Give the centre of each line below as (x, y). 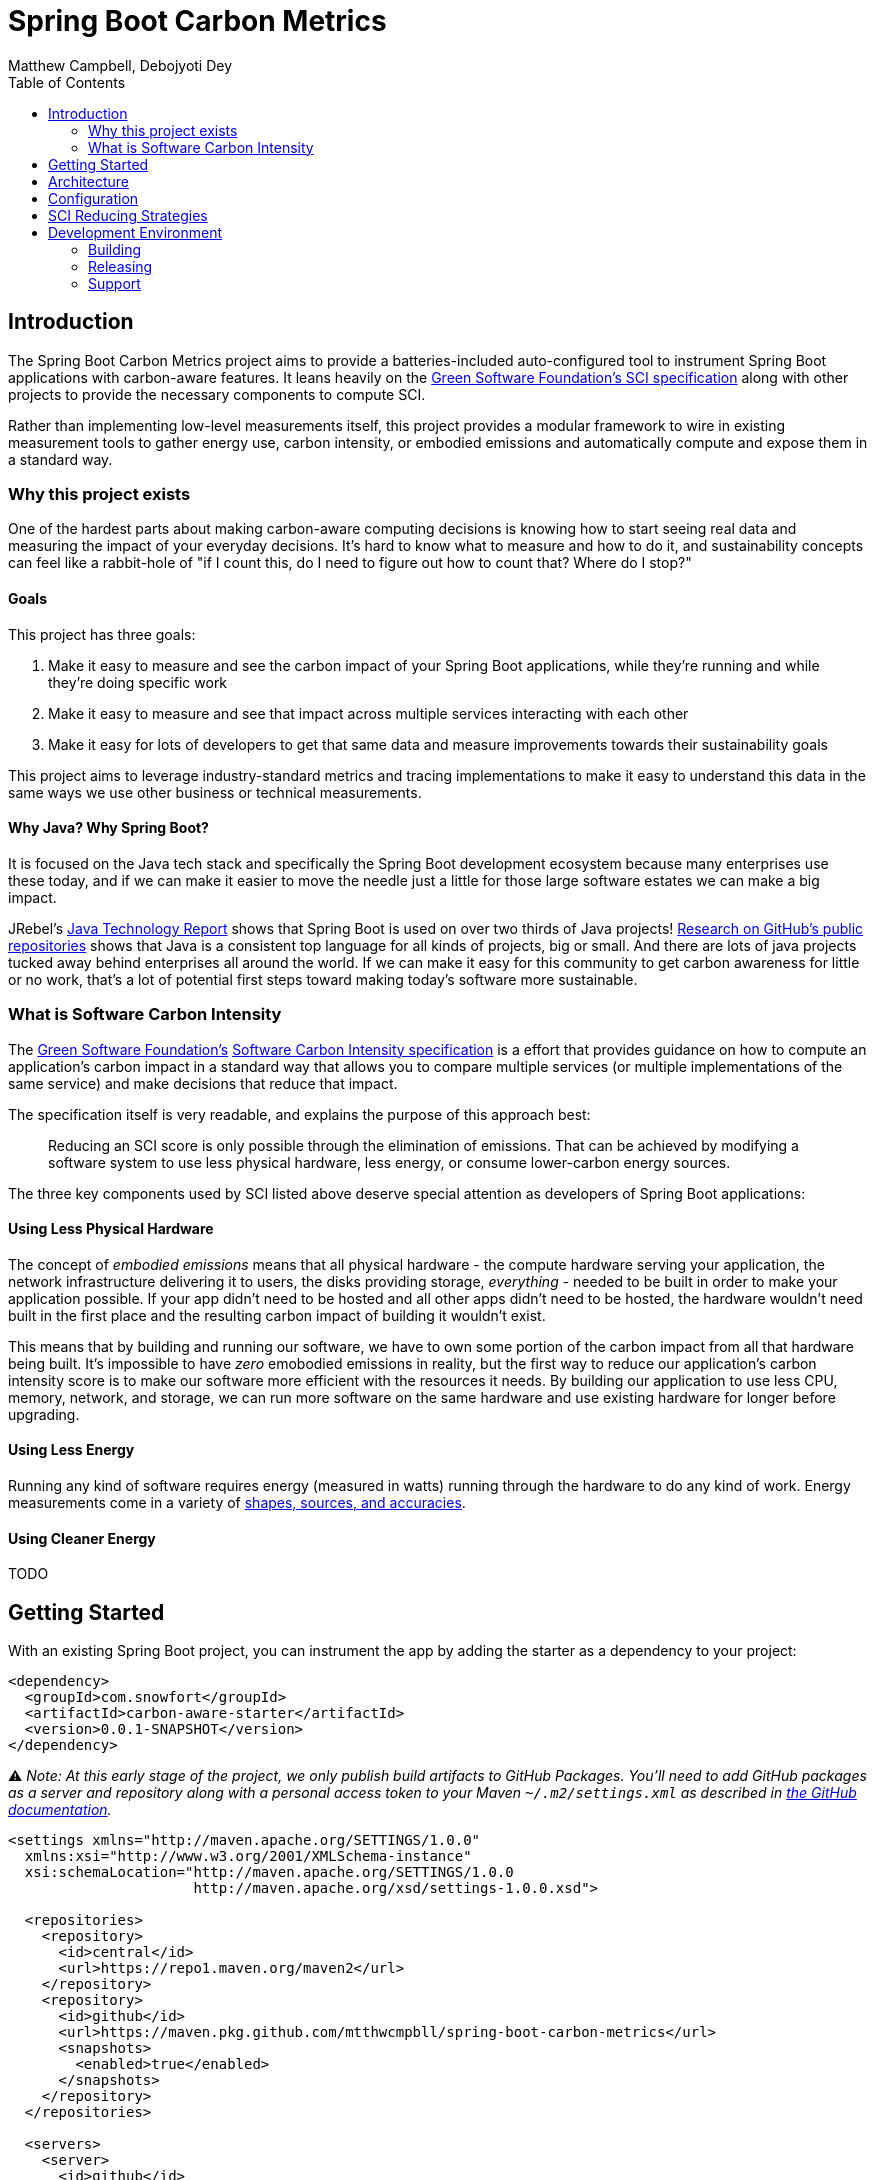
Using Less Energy (71, 1450)
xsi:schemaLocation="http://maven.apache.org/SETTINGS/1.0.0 (269, 1872)
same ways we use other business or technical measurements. (215, 792)
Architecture (89, 181)
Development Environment (135, 232)
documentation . (60, 1810)
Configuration (93, 198)
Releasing (120, 266)
